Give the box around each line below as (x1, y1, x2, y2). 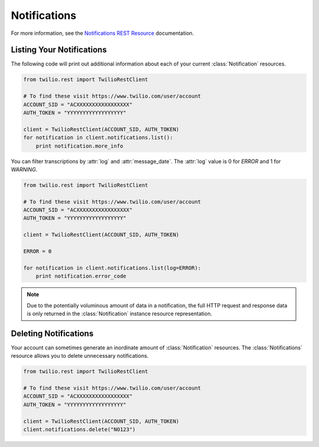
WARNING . (11, 166, 38, 173)
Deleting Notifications (11, 328, 94, 338)
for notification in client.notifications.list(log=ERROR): (23, 264, 201, 271)
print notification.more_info (35, 142, 123, 149)
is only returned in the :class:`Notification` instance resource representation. (27, 310, 213, 317)
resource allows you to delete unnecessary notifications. (11, 352, 149, 359)
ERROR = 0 (23, 248, 52, 255)
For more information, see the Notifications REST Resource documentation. (11, 30, 194, 37)
